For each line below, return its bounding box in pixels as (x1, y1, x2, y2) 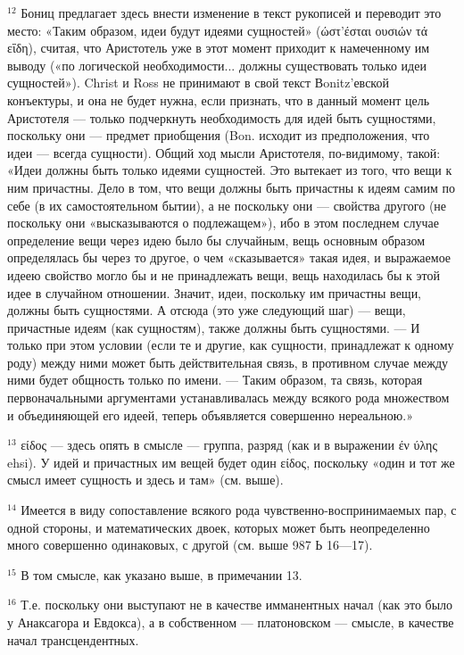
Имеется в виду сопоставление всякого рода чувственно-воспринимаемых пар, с (21, 501, 457, 519)
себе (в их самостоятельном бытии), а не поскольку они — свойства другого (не (7, 195, 447, 214)
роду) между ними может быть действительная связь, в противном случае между (7, 352, 449, 371)
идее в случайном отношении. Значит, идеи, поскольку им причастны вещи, (7, 283, 422, 302)
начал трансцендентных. (7, 630, 139, 649)
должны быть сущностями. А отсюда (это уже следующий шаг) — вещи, (7, 301, 406, 319)
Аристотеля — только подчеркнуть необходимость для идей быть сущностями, (7, 108, 436, 127)
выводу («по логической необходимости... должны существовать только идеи (7, 55, 427, 74)
